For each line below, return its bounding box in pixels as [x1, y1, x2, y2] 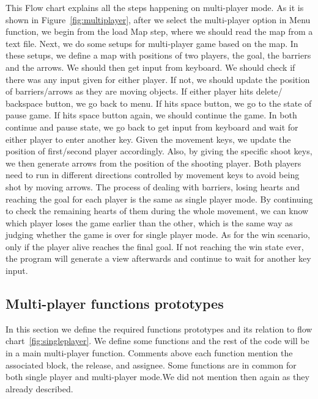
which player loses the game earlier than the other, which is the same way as [6, 216, 293, 229]
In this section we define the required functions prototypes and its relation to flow [6, 322, 312, 335]
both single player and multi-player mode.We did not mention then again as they [6, 370, 309, 383]
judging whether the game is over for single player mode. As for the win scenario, [6, 228, 310, 241]
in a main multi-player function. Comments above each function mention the [6, 347, 293, 359]
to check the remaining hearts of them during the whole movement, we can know [6, 204, 309, 217]
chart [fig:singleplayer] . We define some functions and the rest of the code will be [6, 334, 309, 347]
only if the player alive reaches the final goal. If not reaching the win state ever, [6, 240, 304, 253]
